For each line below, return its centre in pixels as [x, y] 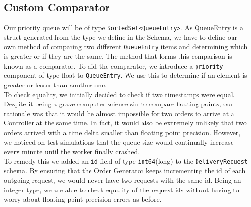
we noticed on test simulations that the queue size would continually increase [119, 142]
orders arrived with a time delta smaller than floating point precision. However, [122, 132]
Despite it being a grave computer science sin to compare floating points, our [119, 104]
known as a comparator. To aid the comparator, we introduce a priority [114, 65]
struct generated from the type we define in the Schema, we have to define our [121, 37]
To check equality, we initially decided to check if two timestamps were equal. [119, 94]
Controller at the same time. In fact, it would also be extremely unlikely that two [125, 123]
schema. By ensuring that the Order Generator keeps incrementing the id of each [125, 170]
